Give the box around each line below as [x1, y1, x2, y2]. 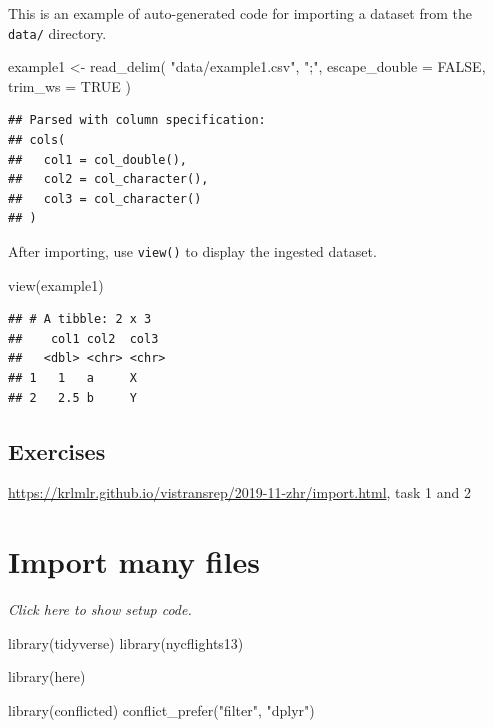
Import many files [8, 541, 260, 582]
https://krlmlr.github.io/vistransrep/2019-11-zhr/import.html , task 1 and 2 [8, 482, 472, 503]
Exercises [8, 435, 106, 466]
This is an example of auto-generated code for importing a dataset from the [8, 3, 472, 23]
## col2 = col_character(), [8, 172, 209, 187]
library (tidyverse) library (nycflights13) [8, 632, 244, 653]
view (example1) [8, 274, 104, 295]
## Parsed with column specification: [8, 113, 266, 128]
